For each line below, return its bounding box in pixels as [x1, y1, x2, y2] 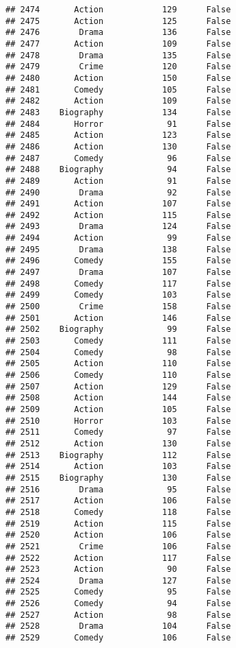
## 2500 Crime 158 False [5, 302, 231, 312]
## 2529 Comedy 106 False [5, 633, 231, 643]
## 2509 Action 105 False [5, 404, 231, 414]
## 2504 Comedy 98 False [5, 347, 231, 357]
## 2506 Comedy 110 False [5, 370, 231, 380]
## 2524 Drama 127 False [5, 575, 231, 586]
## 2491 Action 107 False [5, 199, 231, 209]
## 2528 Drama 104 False [5, 621, 231, 632]
